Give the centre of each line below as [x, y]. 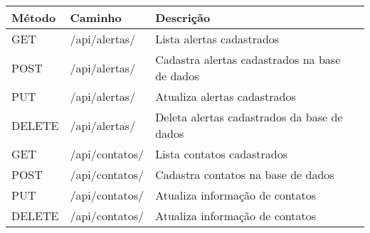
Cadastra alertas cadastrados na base [248, 59]
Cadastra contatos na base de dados [245, 174]
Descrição [183, 17]
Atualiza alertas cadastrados [226, 96]
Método [34, 17]
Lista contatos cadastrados [222, 154]
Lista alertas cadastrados [217, 39]
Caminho [96, 17]
